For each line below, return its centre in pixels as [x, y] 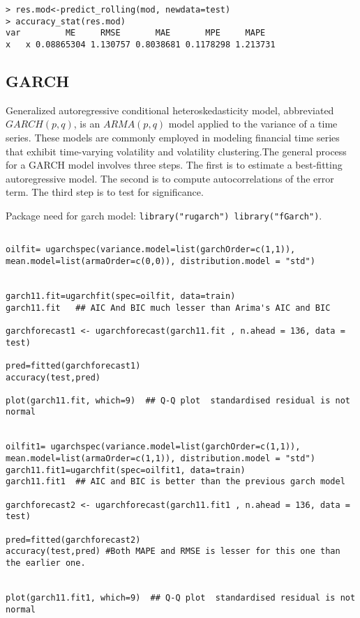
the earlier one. [46, 563]
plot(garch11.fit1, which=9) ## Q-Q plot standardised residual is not [181, 597]
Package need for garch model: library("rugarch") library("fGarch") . [164, 215]
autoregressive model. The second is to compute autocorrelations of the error [170, 178]
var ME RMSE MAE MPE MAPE [136, 33]
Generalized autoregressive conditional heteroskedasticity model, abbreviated [170, 110]
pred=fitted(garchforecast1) [73, 365]
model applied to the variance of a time [253, 124]
